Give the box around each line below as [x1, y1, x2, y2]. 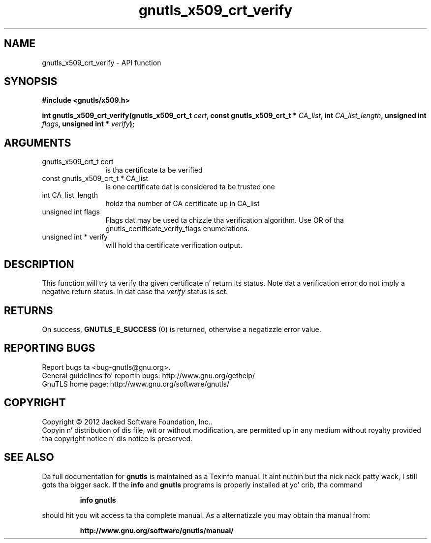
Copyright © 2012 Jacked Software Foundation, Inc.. [42, 417, 213, 426]
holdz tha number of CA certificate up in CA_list [105, 199, 260, 208]
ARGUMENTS [4, 136, 71, 149]
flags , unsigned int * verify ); [42, 120, 135, 128]
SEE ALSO [4, 451, 54, 464]
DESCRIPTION [4, 258, 74, 271]
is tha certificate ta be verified [105, 166, 203, 175]
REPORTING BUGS [4, 342, 95, 355]
